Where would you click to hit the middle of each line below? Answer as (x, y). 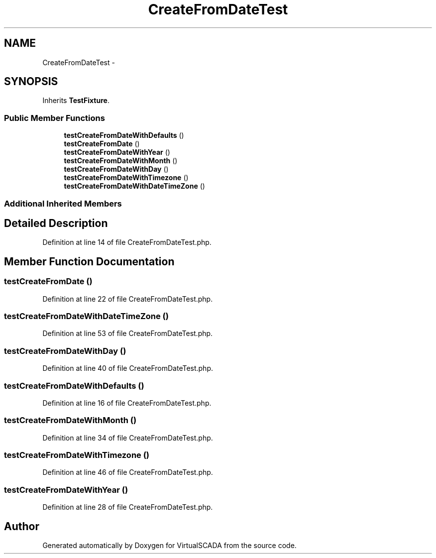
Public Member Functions (54, 118)
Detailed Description (56, 223)
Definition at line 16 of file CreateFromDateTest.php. (127, 403)
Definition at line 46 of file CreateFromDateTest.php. (128, 472)
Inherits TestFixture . (76, 101)
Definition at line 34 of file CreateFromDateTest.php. (128, 438)
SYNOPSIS (31, 82)
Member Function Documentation (89, 261)
